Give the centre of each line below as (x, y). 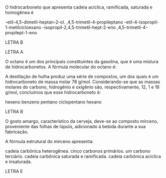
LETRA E (14, 171)
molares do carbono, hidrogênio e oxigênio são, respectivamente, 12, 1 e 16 (82, 87)
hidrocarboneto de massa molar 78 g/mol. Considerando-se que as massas (83, 82)
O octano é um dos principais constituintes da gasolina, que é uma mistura (82, 61)
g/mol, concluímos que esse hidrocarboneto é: (53, 92)
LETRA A (14, 52)
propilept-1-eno (21, 33)
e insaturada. (19, 162)
